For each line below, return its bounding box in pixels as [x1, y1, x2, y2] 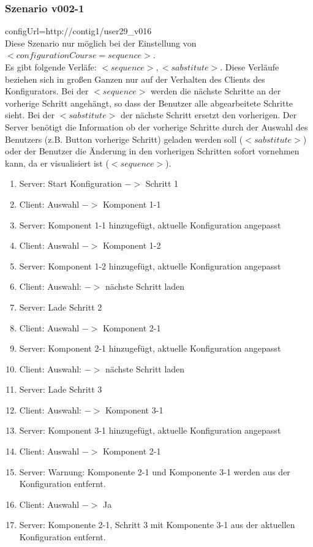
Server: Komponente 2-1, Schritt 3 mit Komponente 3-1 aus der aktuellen [19, 518, 295, 531]
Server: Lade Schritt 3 [19, 383, 102, 396]
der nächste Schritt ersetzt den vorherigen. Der [120, 108, 297, 121]
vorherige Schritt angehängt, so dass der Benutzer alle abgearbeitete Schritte [5, 96, 293, 109]
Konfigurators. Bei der [5, 85, 89, 97]
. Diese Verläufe [220, 61, 279, 73]
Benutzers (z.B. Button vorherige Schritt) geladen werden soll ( [5, 132, 243, 145]
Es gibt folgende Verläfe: [5, 61, 97, 73]
